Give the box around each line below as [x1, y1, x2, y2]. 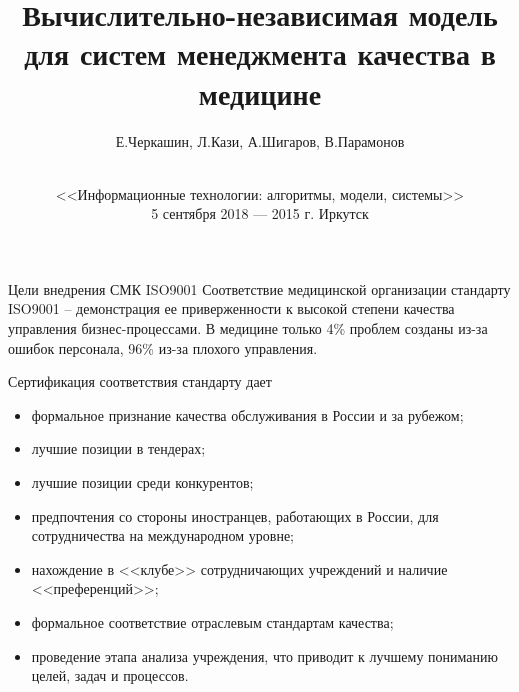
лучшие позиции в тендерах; [31, 438, 206, 459]
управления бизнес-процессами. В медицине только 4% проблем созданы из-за [8, 318, 488, 339]
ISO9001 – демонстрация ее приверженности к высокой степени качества [8, 298, 455, 319]
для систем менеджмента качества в [24, 33, 496, 74]
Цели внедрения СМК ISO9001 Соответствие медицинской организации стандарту [8, 278, 511, 299]
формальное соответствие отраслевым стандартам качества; [31, 612, 394, 632]
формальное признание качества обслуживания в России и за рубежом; [31, 404, 464, 425]
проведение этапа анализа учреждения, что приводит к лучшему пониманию [31, 645, 498, 666]
